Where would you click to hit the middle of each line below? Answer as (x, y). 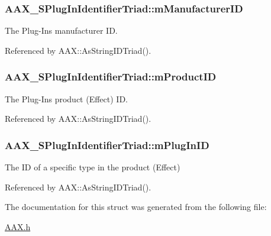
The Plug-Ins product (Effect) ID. (66, 98)
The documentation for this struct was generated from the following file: (136, 207)
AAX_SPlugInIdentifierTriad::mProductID (111, 77)
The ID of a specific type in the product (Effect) (93, 167)
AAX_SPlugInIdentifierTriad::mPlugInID (107, 145)
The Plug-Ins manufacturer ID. (61, 30)
